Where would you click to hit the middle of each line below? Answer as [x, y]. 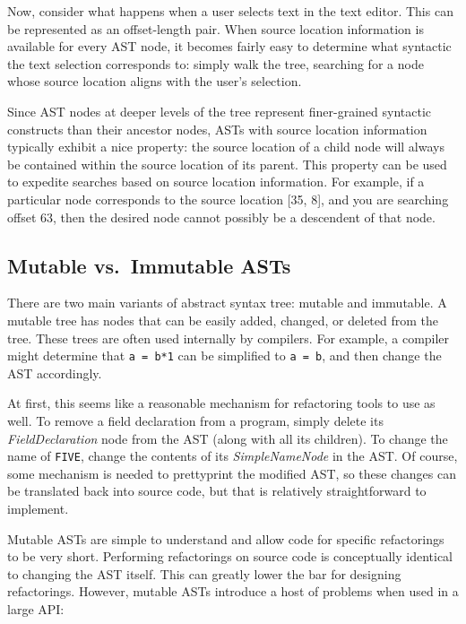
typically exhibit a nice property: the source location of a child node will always [226, 147]
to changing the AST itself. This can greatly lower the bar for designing [204, 573]
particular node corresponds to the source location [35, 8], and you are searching [228, 199]
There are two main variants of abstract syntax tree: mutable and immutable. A [227, 303]
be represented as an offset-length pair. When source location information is [216, 28]
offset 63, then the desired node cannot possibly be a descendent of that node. [221, 217]
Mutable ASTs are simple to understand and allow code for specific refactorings [226, 538]
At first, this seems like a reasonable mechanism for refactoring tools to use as [221, 403]
